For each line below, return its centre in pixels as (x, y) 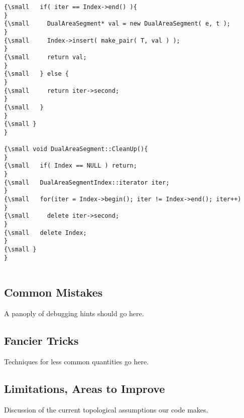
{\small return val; (45, 57)
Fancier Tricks (41, 340)
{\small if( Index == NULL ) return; (71, 166)
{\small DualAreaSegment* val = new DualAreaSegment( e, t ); (117, 24)
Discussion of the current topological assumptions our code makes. (106, 409)
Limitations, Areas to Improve (85, 388)
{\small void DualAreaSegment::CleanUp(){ (76, 149)
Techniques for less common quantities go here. (77, 361)
